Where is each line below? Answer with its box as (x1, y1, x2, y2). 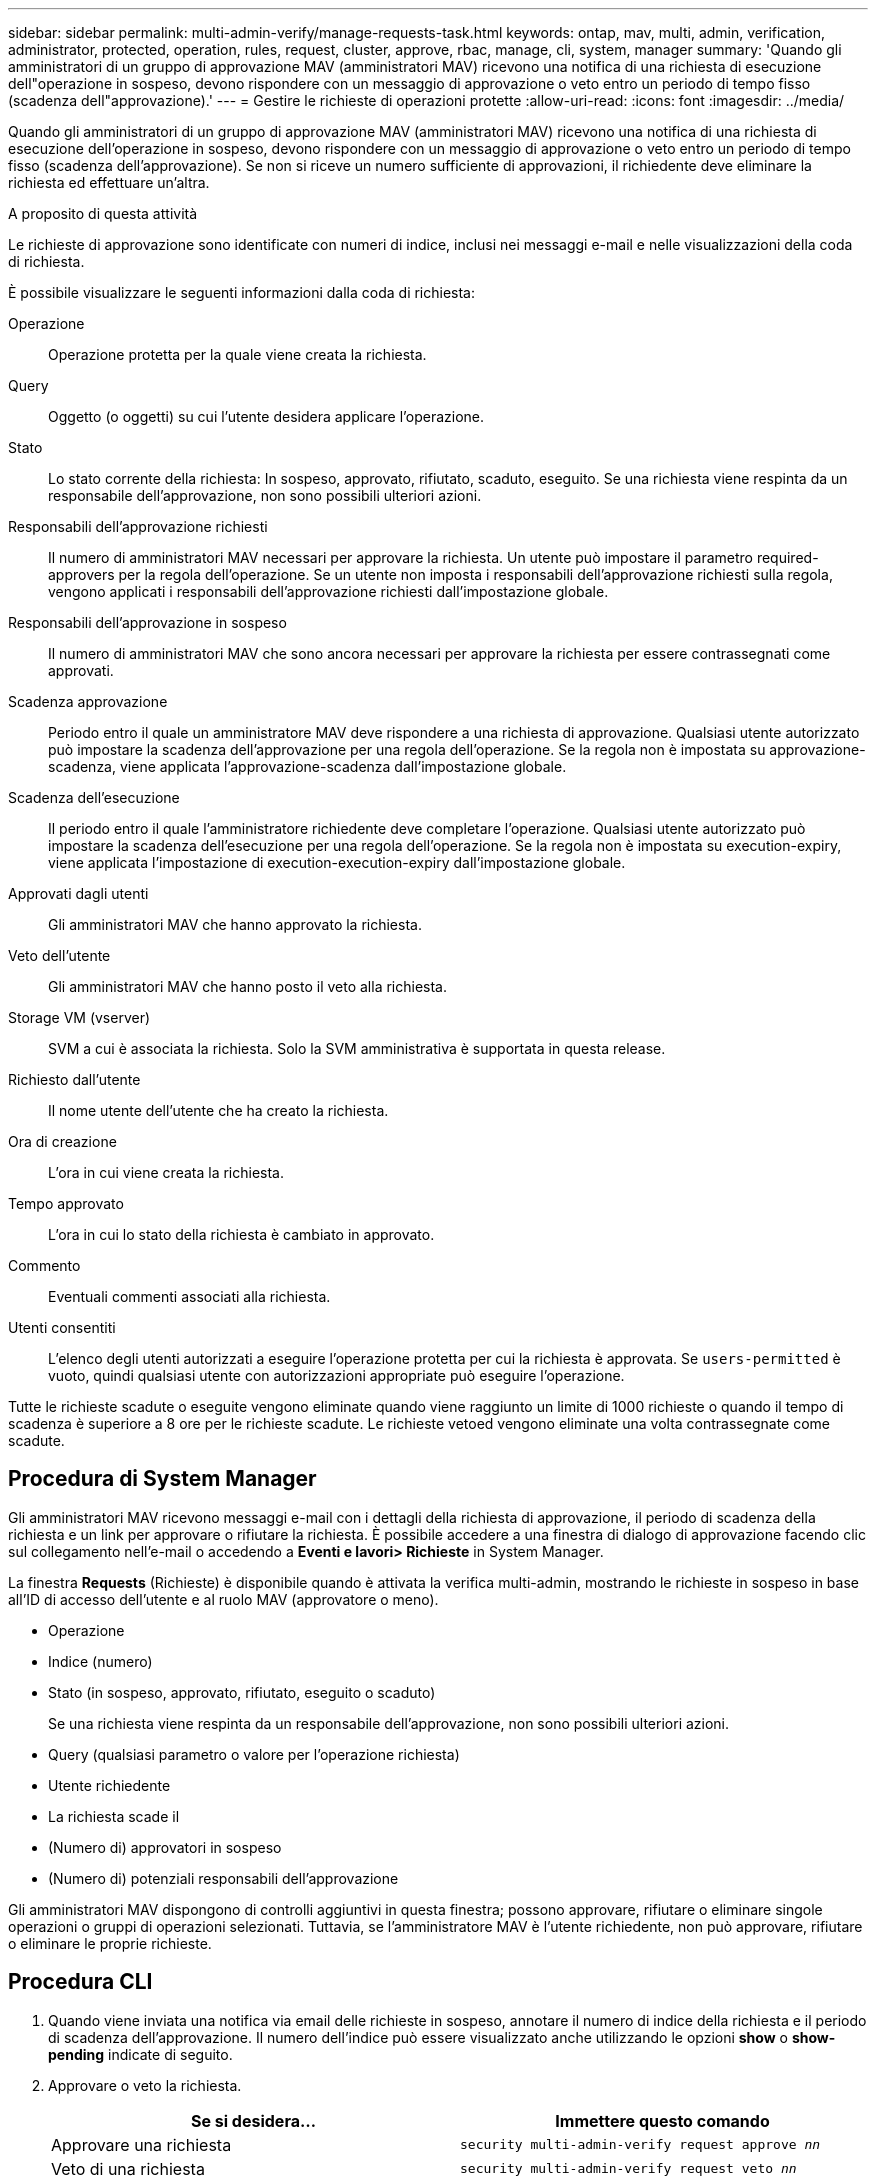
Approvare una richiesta (51, 2134, 232, 2155)
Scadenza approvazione (8, 693, 168, 710)
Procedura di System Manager (8, 1466, 317, 1492)
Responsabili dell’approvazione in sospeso (8, 614, 287, 631)
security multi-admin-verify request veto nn (460, 2161, 797, 2177)
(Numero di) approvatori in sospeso (48, 1838, 282, 1856)
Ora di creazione (8, 1133, 117, 1150)
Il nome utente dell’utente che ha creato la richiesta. (48, 1102, 389, 1119)
